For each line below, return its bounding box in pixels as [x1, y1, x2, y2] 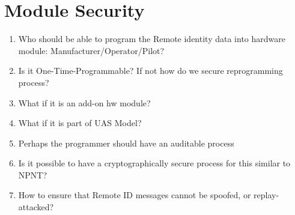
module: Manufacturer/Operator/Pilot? [18, 44, 165, 56]
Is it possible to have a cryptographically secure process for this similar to [18, 157, 291, 169]
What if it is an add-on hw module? [18, 96, 151, 109]
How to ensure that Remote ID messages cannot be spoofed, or [18, 189, 251, 201]
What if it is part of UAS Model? [18, 117, 142, 129]
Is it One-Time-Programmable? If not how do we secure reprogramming [18, 64, 283, 77]
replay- [254, 189, 279, 201]
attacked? [18, 201, 54, 213]
